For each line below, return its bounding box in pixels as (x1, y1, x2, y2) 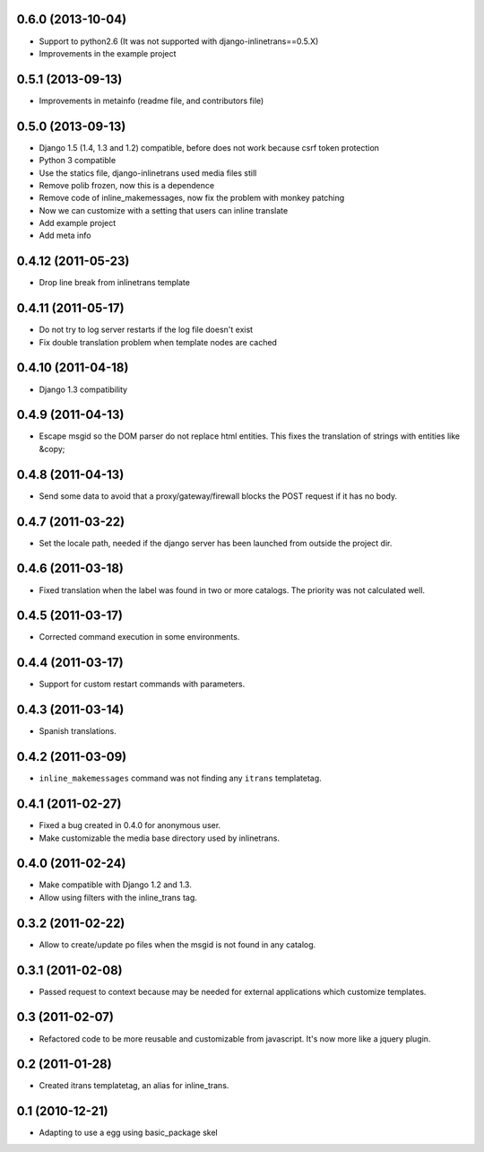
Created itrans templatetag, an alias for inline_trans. (39, 1080, 229, 1091)
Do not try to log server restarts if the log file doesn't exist (39, 324, 254, 336)
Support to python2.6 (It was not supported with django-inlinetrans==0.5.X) (39, 36, 319, 47)
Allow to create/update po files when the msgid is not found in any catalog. (39, 938, 316, 950)
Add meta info (39, 230, 91, 241)
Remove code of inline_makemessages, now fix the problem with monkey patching (39, 193, 345, 204)
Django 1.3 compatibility (39, 384, 128, 395)
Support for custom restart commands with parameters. (39, 678, 246, 690)
